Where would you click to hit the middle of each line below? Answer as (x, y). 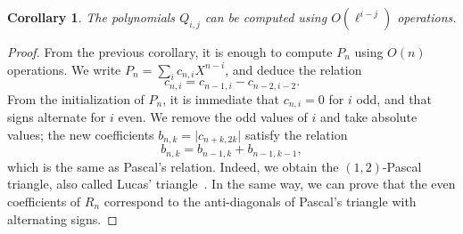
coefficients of (44, 201)
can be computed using (266, 17)
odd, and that (394, 98)
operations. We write (64, 69)
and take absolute (369, 117)
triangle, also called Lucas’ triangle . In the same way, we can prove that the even (231, 184)
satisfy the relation (296, 134)
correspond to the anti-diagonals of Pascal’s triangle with (260, 201)
